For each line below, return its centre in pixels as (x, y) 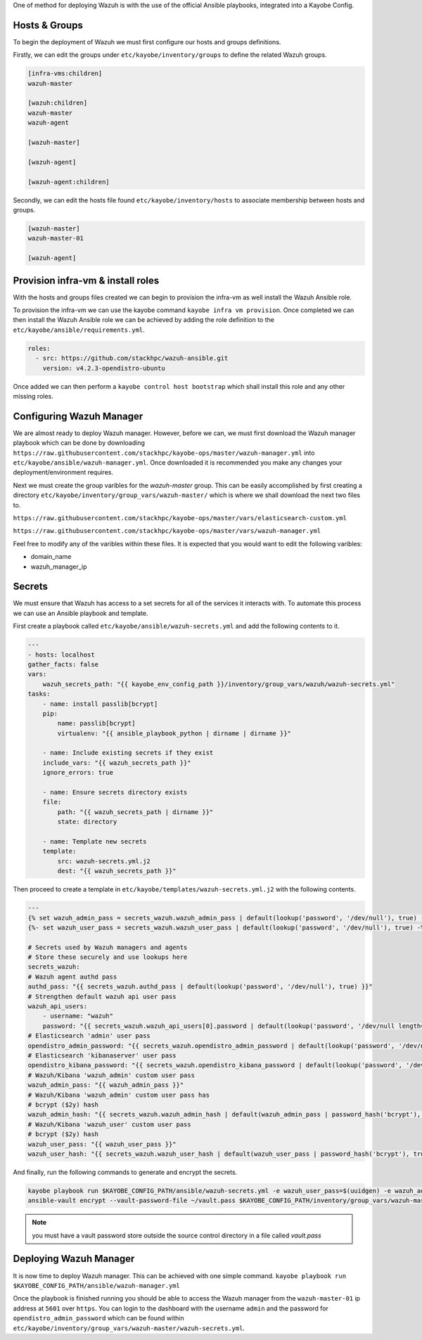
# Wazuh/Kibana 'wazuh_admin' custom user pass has (119, 1095)
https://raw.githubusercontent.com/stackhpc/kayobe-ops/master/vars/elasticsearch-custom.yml (180, 518)
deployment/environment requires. (63, 472)
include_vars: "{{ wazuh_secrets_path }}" (117, 762)
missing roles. (33, 396)
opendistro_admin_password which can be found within (98, 1318)
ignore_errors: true (78, 773)
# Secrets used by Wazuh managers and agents (108, 947)
